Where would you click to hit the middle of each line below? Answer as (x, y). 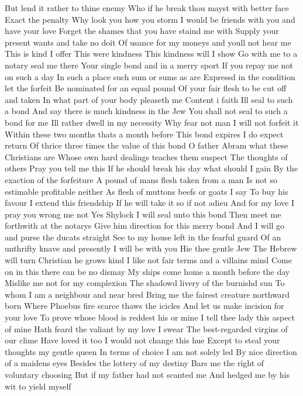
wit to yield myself (38, 386)
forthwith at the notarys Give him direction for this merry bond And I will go (145, 225)
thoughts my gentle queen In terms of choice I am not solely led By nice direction (151, 351)
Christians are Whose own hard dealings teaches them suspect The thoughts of (146, 156)
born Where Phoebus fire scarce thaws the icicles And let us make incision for (144, 306)
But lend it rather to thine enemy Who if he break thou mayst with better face (147, 8)
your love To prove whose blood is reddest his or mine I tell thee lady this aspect (150, 317)
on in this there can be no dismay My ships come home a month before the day (147, 271)
